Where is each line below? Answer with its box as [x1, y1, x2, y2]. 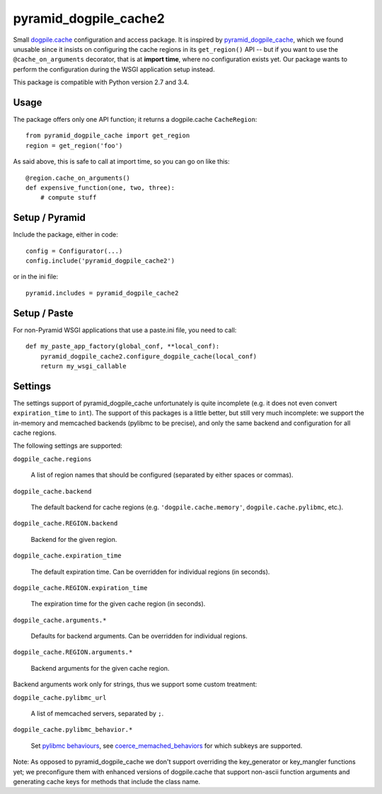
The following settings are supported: [13, 441, 123, 450]
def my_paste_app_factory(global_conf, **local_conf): [25, 342, 220, 351]
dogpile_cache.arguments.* [13, 616, 107, 624]
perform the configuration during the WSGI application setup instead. [13, 64, 215, 74]
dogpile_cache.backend [13, 487, 92, 495]
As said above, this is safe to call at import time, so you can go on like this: [13, 157, 230, 166]
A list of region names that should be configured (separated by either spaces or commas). [30, 471, 294, 480]
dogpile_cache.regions [13, 455, 92, 463]
